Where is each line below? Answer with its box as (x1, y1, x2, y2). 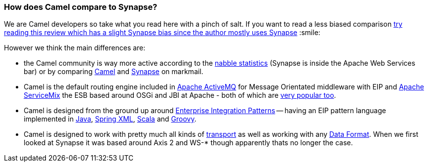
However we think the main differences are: (4, 43, 146, 52)
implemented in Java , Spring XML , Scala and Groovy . (24, 115, 196, 124)
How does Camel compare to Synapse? (4, 2, 157, 12)
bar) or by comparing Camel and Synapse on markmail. (24, 67, 203, 76)
